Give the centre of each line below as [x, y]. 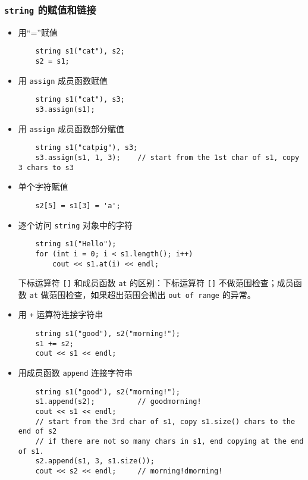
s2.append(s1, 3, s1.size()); [95, 461]
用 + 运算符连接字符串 [61, 314]
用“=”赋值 [38, 32]
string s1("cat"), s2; [80, 51]
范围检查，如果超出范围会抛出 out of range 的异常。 [152, 294]
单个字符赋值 [43, 186]
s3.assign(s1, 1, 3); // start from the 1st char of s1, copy [167, 157]
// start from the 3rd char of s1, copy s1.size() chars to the [165, 421]
